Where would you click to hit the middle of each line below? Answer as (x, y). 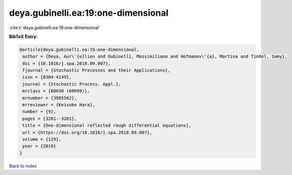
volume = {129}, (42, 139)
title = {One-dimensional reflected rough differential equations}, (107, 125)
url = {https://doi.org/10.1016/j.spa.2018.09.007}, (87, 132)
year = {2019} (39, 146)
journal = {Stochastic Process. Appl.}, (72, 84)
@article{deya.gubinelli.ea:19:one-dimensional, (79, 50)
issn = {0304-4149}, (47, 77)
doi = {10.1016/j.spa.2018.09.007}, (67, 63)
